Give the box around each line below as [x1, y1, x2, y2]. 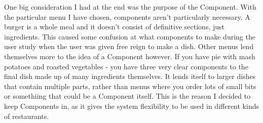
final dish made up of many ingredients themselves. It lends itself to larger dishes [4, 71, 256, 81]
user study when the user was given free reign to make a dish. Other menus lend [4, 41, 254, 52]
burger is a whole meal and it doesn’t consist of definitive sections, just [4, 21, 224, 32]
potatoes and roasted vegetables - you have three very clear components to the [4, 61, 248, 71]
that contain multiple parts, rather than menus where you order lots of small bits [4, 80, 256, 91]
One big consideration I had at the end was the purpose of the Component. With [4, 2, 256, 12]
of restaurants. [4, 110, 49, 121]
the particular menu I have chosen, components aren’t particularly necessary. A [4, 11, 250, 22]
